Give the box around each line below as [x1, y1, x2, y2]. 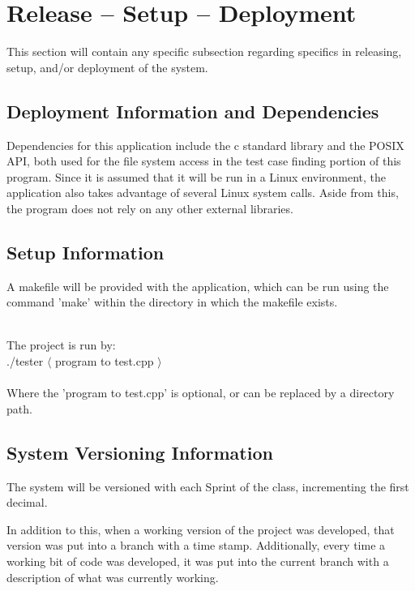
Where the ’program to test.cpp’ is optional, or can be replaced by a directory [6, 384, 395, 401]
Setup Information [6, 239, 165, 264]
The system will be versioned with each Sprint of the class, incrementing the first [6, 478, 409, 495]
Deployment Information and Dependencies [6, 98, 379, 123]
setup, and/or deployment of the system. [6, 58, 208, 75]
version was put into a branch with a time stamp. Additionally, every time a [6, 537, 386, 554]
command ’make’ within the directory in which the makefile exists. [6, 293, 338, 310]
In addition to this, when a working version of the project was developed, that [6, 520, 395, 537]
